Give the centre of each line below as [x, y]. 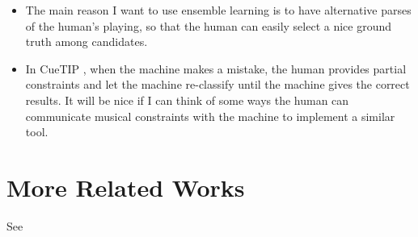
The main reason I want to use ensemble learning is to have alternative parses [218, 10]
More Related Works [126, 187]
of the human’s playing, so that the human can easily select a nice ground [209, 25]
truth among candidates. [87, 42]
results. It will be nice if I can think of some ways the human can [187, 100]
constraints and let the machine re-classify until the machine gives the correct [217, 84]
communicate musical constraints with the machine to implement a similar [210, 116]
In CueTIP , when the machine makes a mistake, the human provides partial [216, 68]
